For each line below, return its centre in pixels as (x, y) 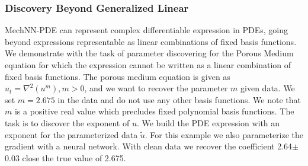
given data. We (268, 88)
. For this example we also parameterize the (224, 134)
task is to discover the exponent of (67, 122)
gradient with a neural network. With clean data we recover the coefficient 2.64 (149, 146)
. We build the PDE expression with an (208, 122)
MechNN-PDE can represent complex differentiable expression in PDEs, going (147, 30)
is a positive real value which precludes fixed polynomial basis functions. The (154, 111)
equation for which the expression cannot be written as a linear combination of (148, 65)
